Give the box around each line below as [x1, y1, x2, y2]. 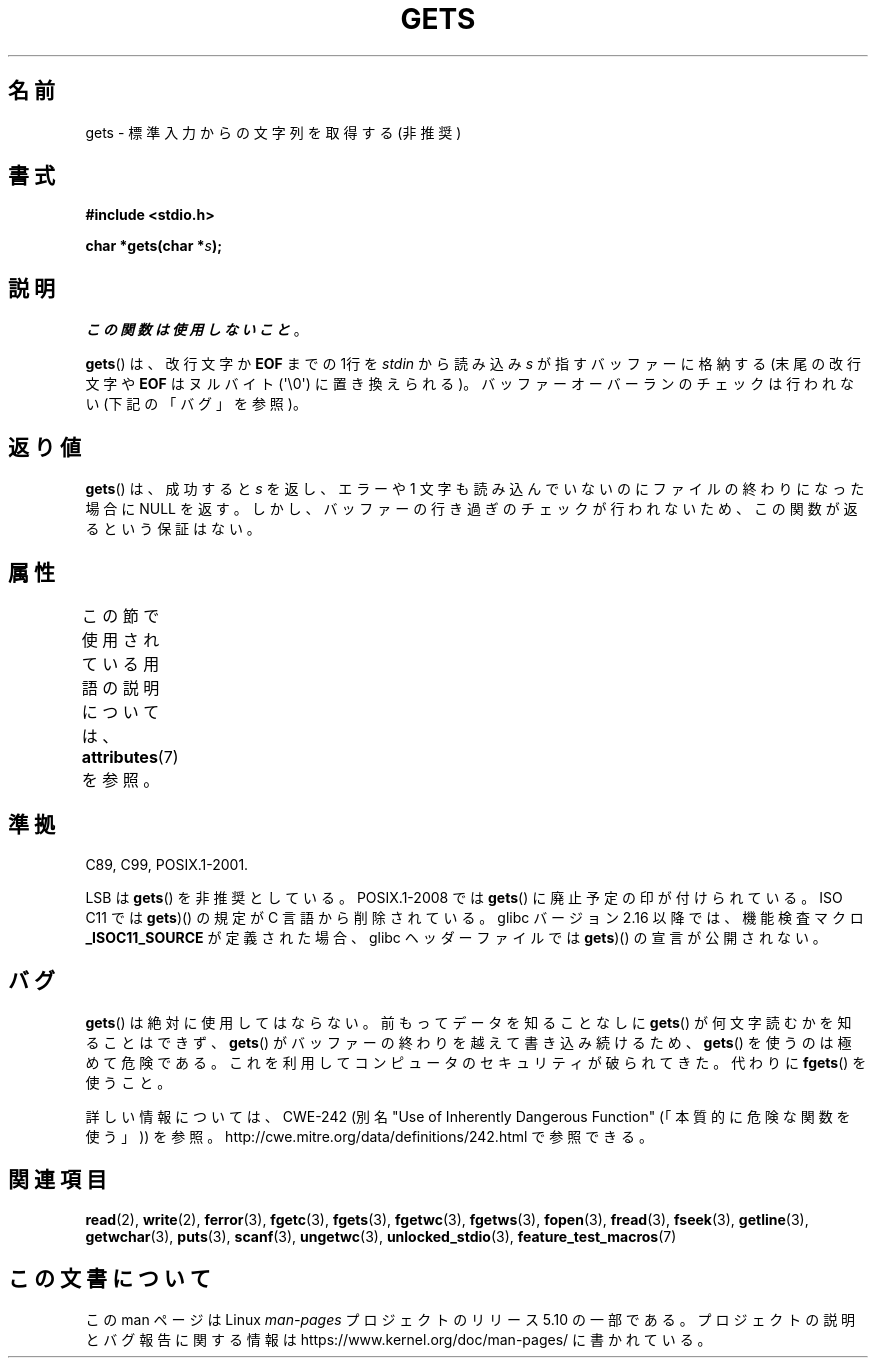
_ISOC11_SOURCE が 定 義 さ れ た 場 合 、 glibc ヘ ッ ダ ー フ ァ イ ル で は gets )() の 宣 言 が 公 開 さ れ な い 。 [85, 928, 827, 946]
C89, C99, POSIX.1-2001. [85, 855, 249, 873]
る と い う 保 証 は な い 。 [85, 520, 261, 538]
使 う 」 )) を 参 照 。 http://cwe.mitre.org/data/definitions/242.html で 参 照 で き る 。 [85, 1127, 653, 1145]
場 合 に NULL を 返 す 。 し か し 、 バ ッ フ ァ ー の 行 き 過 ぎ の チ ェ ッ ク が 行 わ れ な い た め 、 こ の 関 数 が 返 [85, 500, 858, 518]
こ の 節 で [81, 605, 160, 626]
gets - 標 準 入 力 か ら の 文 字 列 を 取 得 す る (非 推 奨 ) [85, 123, 462, 141]
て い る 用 [81, 653, 160, 674]
